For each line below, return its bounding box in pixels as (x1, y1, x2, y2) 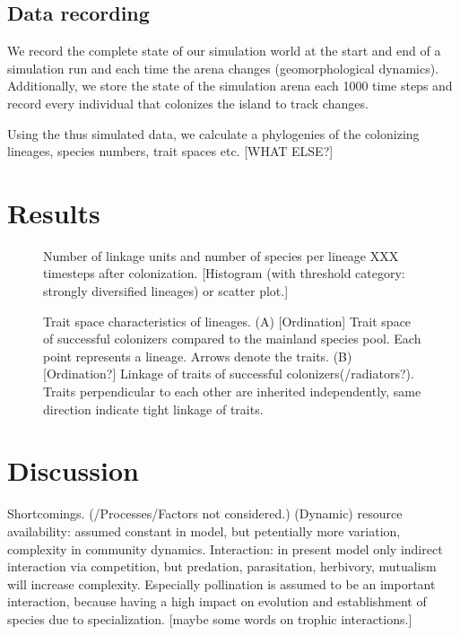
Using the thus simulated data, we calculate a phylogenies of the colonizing (7, 124, 420, 143)
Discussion (7, 452, 139, 489)
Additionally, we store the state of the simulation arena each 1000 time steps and (7, 76, 453, 95)
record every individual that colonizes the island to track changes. (7, 93, 369, 112)
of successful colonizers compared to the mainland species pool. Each (43, 329, 421, 348)
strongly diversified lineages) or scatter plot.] (43, 282, 289, 300)
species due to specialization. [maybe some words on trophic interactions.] (7, 609, 412, 628)
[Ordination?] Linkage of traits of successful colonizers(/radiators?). (43, 364, 414, 383)
